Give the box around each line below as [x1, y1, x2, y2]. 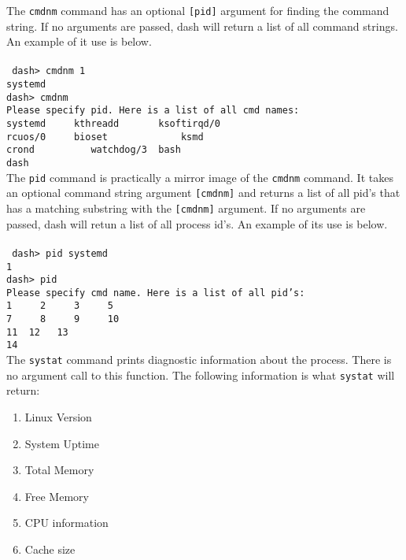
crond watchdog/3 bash [6, 144, 181, 156]
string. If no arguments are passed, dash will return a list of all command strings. [6, 17, 398, 34]
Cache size [24, 540, 76, 557]
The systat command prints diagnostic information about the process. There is [6, 351, 392, 368]
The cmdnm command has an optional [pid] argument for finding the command [6, 2, 389, 18]
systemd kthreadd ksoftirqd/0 [6, 118, 221, 130]
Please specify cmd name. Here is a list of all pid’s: [6, 287, 305, 299]
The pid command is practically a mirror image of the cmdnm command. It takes [6, 169, 393, 185]
